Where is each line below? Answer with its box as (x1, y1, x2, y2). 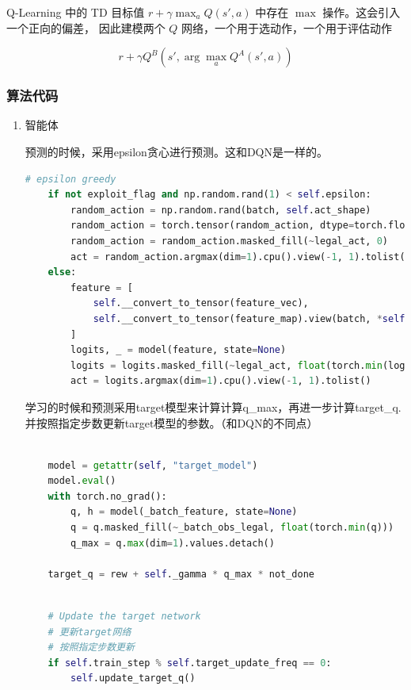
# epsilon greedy (25, 173, 116, 185)
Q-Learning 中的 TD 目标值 (6, 4, 145, 20)
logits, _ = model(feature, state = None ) (70, 344, 287, 356)
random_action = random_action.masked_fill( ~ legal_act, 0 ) (70, 235, 389, 247)
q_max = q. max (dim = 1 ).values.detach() (70, 537, 275, 549)
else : (48, 266, 77, 278)
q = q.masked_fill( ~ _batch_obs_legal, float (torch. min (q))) (70, 522, 394, 534)
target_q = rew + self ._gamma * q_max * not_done (48, 568, 315, 580)
